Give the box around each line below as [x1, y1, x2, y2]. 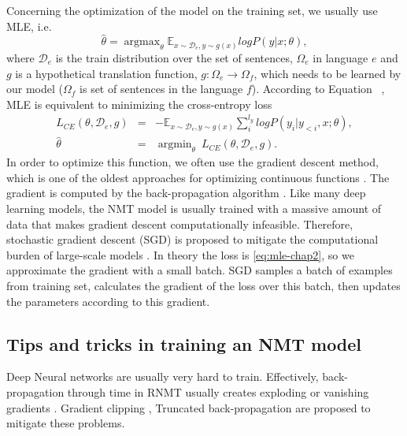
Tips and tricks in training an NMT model [6, 331, 362, 356]
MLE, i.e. [6, 17, 52, 34]
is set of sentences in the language [80, 80, 243, 97]
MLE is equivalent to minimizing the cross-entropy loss [6, 95, 272, 112]
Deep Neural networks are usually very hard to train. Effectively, [6, 368, 319, 385]
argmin [157, 139, 192, 151]
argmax [124, 36, 161, 48]
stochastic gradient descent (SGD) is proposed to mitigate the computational [6, 231, 379, 248]
